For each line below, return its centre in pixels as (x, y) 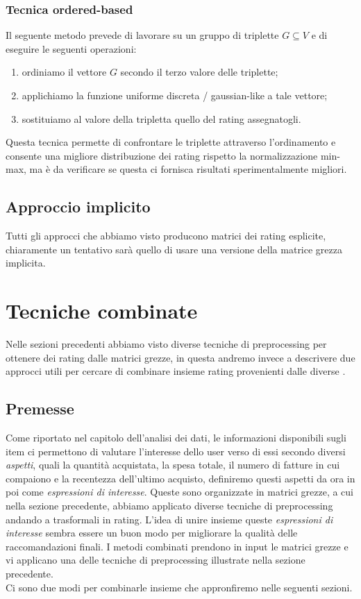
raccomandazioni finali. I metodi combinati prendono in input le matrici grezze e (177, 546)
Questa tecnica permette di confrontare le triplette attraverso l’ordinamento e (171, 142)
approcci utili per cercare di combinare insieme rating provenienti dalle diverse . (176, 371)
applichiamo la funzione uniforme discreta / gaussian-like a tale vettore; (175, 95)
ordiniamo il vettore (64, 72)
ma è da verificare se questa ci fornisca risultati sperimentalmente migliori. (188, 169)
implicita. (26, 263)
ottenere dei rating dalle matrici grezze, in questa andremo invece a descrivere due (180, 357)
